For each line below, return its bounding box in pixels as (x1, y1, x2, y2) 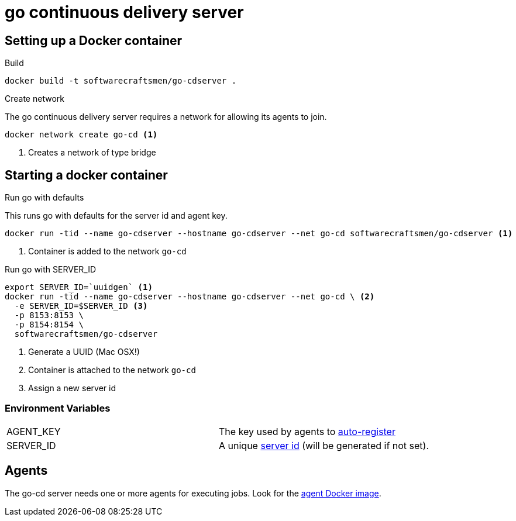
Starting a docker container (5, 167, 168, 182)
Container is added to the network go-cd (28, 246, 187, 257)
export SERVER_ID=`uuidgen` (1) (5, 282, 153, 292)
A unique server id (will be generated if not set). (219, 439, 429, 451)
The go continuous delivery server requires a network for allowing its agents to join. (5, 112, 327, 122)
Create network (5, 94, 64, 104)
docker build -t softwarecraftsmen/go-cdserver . (5, 76, 237, 86)
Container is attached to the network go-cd (28, 365, 196, 375)
